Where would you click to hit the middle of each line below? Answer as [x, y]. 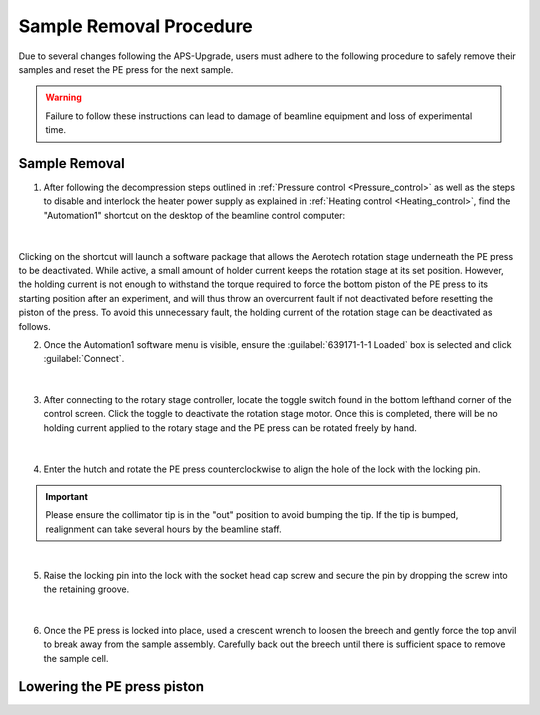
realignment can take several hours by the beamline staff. [163, 529]
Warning [63, 97]
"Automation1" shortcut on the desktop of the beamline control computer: [194, 215]
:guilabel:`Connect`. [84, 359]
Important [67, 497]
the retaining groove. [86, 589]
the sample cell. [76, 658]
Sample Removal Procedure [136, 26]
